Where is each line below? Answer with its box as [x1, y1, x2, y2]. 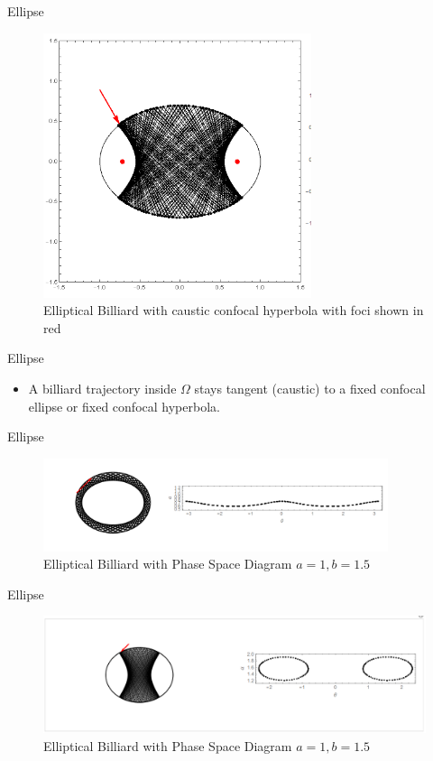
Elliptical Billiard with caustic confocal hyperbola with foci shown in [43, 301, 424, 320]
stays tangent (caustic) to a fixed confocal [194, 378, 426, 397]
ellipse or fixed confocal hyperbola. [28, 396, 220, 415]
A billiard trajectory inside [28, 378, 177, 397]
